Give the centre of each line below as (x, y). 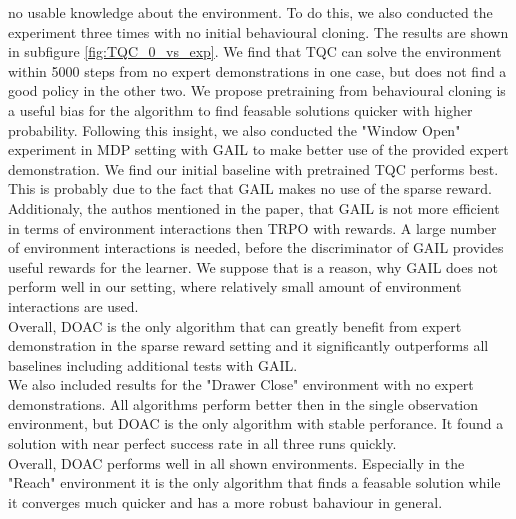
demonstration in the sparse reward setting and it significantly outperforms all (248, 345)
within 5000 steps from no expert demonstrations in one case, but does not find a (257, 70)
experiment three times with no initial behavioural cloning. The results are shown (258, 31)
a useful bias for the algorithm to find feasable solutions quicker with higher (240, 109)
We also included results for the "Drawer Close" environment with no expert (241, 384)
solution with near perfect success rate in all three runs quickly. (202, 443)
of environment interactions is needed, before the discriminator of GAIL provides (256, 247)
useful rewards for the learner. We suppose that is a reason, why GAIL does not (253, 266)
